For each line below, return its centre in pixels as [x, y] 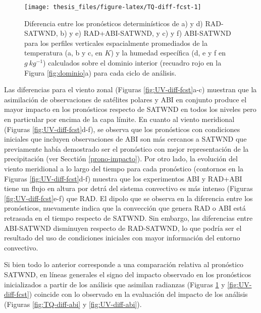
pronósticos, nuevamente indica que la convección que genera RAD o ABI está [125, 208]
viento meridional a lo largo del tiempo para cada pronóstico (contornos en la [124, 168]
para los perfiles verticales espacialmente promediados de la [116, 43]
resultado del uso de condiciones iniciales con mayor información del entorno [122, 238]
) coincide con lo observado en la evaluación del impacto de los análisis [138, 294]
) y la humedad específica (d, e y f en [168, 53]
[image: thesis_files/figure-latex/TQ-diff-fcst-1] [113, 7]
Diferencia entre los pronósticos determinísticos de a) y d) [114, 23]
